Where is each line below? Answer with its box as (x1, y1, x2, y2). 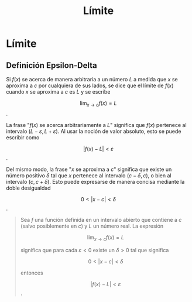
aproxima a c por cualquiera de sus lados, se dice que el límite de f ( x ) (6, 82, 174, 89)
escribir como (6, 133, 40, 141)
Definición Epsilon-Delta (6, 60, 98, 70)
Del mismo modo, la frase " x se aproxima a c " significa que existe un (6, 166, 172, 173)
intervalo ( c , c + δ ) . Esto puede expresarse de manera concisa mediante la (6, 178, 185, 185)
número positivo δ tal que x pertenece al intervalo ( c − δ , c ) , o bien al (6, 171, 172, 179)
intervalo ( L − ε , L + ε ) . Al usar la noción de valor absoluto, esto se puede (6, 128, 181, 135)
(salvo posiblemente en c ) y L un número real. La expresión (20, 222, 164, 229)
